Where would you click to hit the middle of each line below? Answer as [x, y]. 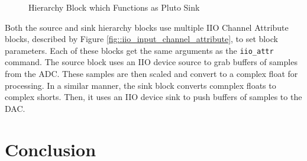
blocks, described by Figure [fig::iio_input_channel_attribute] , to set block [141, 39]
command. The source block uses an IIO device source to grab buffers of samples [151, 62]
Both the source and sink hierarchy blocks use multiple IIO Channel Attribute [147, 27]
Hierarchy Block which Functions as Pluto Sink [114, 7]
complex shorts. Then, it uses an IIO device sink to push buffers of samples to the [153, 97]
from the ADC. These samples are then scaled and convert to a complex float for [151, 74]
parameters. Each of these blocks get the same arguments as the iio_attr [139, 50]
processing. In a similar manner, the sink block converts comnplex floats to [140, 85]
